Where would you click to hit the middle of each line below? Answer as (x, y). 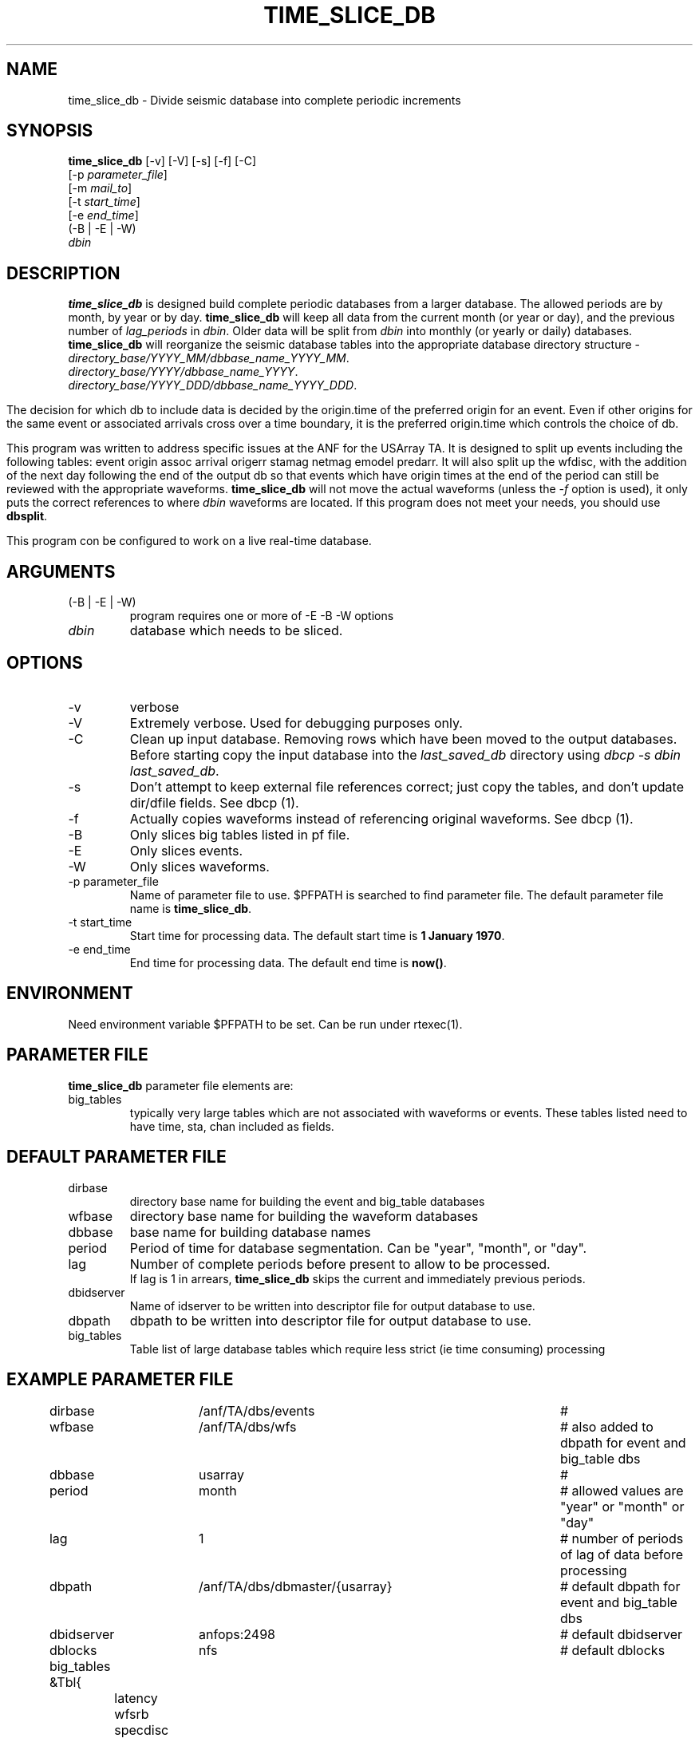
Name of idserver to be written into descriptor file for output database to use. (332, 1305)
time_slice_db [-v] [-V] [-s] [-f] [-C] (162, 161)
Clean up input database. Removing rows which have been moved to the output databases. (403, 739)
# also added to (606, 1427)
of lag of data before (621, 1555)
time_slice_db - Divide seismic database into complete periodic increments (265, 100)
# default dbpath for (620, 1587)
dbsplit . (27, 516)
